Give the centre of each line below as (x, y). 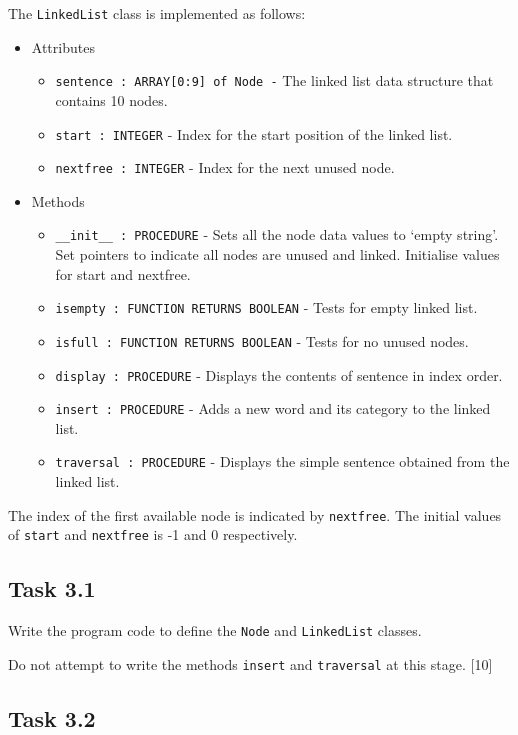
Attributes (63, 46)
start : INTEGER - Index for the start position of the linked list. (254, 133)
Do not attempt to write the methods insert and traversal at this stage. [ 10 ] (250, 663)
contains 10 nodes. (111, 99)
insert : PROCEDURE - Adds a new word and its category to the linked (273, 408)
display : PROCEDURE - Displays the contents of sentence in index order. (279, 374)
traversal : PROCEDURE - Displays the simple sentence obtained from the (282, 461)
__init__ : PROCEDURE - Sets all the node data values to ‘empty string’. (277, 234)
